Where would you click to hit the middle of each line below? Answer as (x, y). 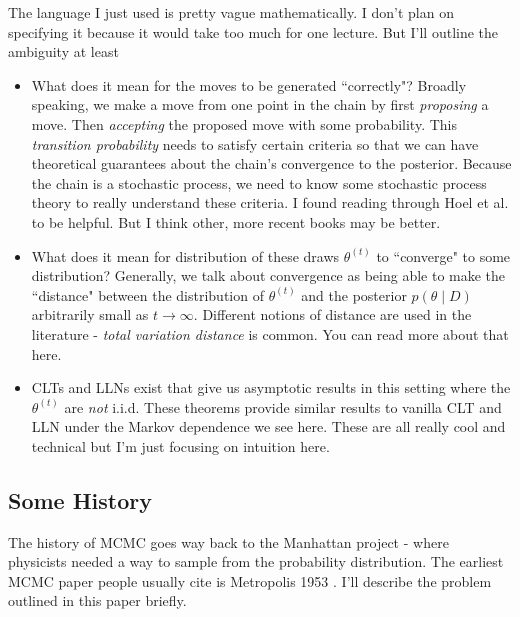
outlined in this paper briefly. (97, 600)
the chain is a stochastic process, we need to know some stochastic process (259, 182)
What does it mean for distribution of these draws (185, 255)
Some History (80, 499)
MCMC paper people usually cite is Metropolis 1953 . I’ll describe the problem (250, 580)
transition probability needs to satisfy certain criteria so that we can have (255, 143)
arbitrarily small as (90, 314)
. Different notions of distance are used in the (332, 314)
